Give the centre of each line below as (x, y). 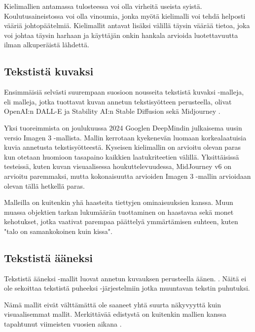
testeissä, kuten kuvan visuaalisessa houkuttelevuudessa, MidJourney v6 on (118, 166)
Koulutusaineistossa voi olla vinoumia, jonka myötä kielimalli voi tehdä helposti (125, 16)
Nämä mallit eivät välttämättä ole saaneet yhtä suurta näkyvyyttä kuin (113, 304)
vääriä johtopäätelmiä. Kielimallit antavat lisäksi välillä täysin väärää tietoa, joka (127, 25)
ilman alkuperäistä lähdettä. (47, 45)
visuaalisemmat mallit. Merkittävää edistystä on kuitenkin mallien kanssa (115, 314)
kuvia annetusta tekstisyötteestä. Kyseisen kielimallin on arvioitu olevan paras (123, 147)
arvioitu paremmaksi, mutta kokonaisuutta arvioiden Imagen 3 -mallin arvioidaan (127, 176)
